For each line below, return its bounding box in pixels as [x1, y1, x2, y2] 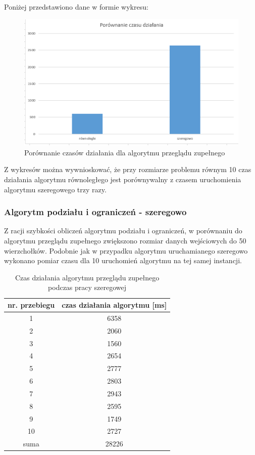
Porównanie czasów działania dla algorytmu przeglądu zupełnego [24, 147, 225, 157]
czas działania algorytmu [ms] [62, 300, 167, 310]
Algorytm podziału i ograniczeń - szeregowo [4, 205, 187, 218]
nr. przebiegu [8, 300, 55, 310]
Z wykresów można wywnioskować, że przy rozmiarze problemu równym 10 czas [4, 164, 251, 175]
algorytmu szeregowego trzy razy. [4, 184, 107, 194]
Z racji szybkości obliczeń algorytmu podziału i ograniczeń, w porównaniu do [4, 225, 242, 236]
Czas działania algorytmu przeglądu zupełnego [15, 272, 160, 282]
